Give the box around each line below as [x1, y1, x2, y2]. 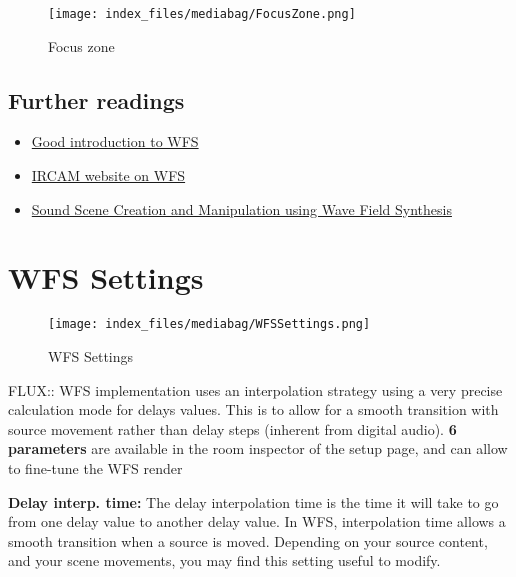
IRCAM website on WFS [31, 165, 186, 186]
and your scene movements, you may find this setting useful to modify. [8, 550, 441, 571]
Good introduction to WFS [31, 131, 199, 152]
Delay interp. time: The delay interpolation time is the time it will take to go [8, 491, 499, 512]
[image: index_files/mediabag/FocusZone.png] [48, 7, 356, 21]
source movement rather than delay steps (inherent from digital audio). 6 [8, 418, 457, 439]
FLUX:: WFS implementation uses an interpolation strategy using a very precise [8, 379, 503, 400]
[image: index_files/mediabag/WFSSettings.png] [48, 317, 371, 332]
